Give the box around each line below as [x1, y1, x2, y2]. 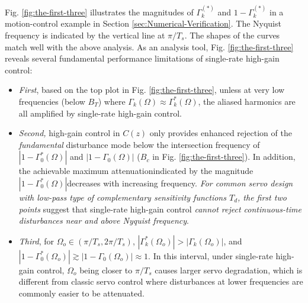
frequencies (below [18, 95, 85, 107]
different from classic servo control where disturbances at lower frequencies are [18, 275, 303, 288]
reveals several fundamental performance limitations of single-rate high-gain [5, 52, 280, 65]
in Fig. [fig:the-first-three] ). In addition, [152, 150, 296, 163]
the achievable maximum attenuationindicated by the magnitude [18, 165, 254, 177]
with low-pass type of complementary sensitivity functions [18, 191, 226, 203]
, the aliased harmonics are [198, 95, 296, 107]
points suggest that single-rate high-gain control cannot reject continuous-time [18, 202, 301, 215]
